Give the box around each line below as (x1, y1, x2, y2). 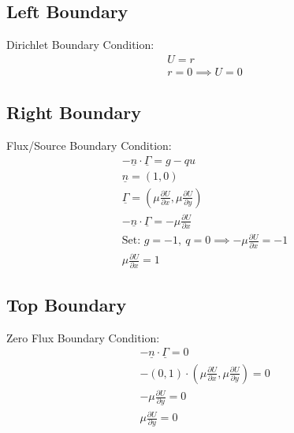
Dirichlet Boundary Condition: (6, 36, 154, 53)
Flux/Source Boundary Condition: (6, 137, 172, 154)
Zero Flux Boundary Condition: (6, 329, 160, 345)
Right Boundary (6, 100, 142, 125)
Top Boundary (6, 292, 127, 316)
